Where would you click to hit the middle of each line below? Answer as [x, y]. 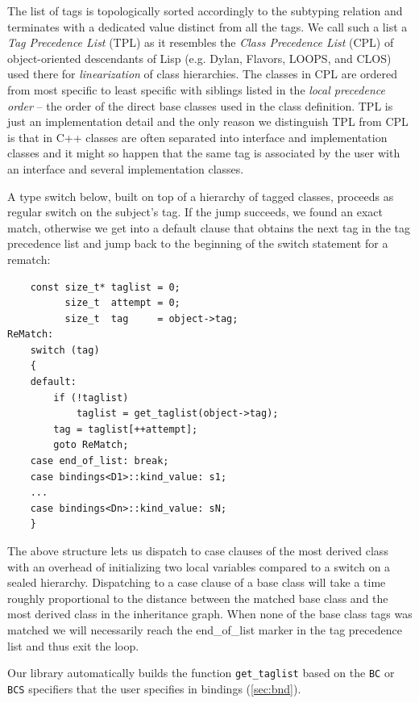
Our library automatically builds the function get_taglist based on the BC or [201, 673]
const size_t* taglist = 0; [105, 287]
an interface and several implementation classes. [126, 168]
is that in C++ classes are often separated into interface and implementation [197, 137]
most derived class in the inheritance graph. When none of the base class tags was [210, 614]
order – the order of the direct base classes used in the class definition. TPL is [200, 105]
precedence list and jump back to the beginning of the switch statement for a [198, 243]
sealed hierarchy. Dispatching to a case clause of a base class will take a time [197, 582]
